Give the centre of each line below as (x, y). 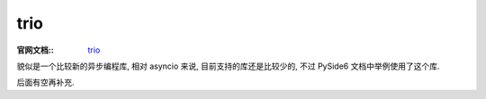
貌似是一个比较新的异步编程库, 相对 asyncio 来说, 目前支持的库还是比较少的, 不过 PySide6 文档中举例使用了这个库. (228, 66)
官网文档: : (35, 50)
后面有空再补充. (46, 82)
